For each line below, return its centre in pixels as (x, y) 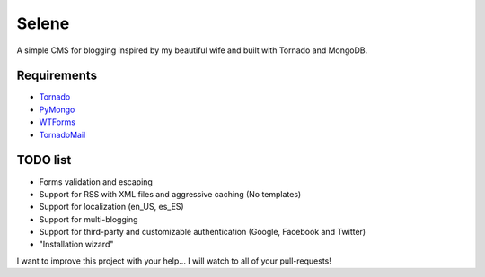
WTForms (57, 122)
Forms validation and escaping (96, 182)
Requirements (57, 76)
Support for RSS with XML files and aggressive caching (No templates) (170, 194)
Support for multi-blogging (88, 219)
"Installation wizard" (76, 244)
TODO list (44, 160)
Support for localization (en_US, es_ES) (111, 207)
